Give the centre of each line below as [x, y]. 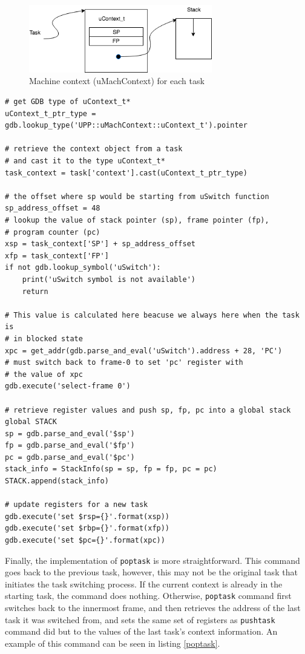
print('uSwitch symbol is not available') [109, 279]
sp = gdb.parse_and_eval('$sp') [70, 433]
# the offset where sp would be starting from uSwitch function [137, 196]
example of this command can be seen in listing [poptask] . [113, 643]
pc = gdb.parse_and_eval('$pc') [70, 457]
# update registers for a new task [77, 505]
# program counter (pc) [53, 232]
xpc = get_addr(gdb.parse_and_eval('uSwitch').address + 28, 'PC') [144, 351]
